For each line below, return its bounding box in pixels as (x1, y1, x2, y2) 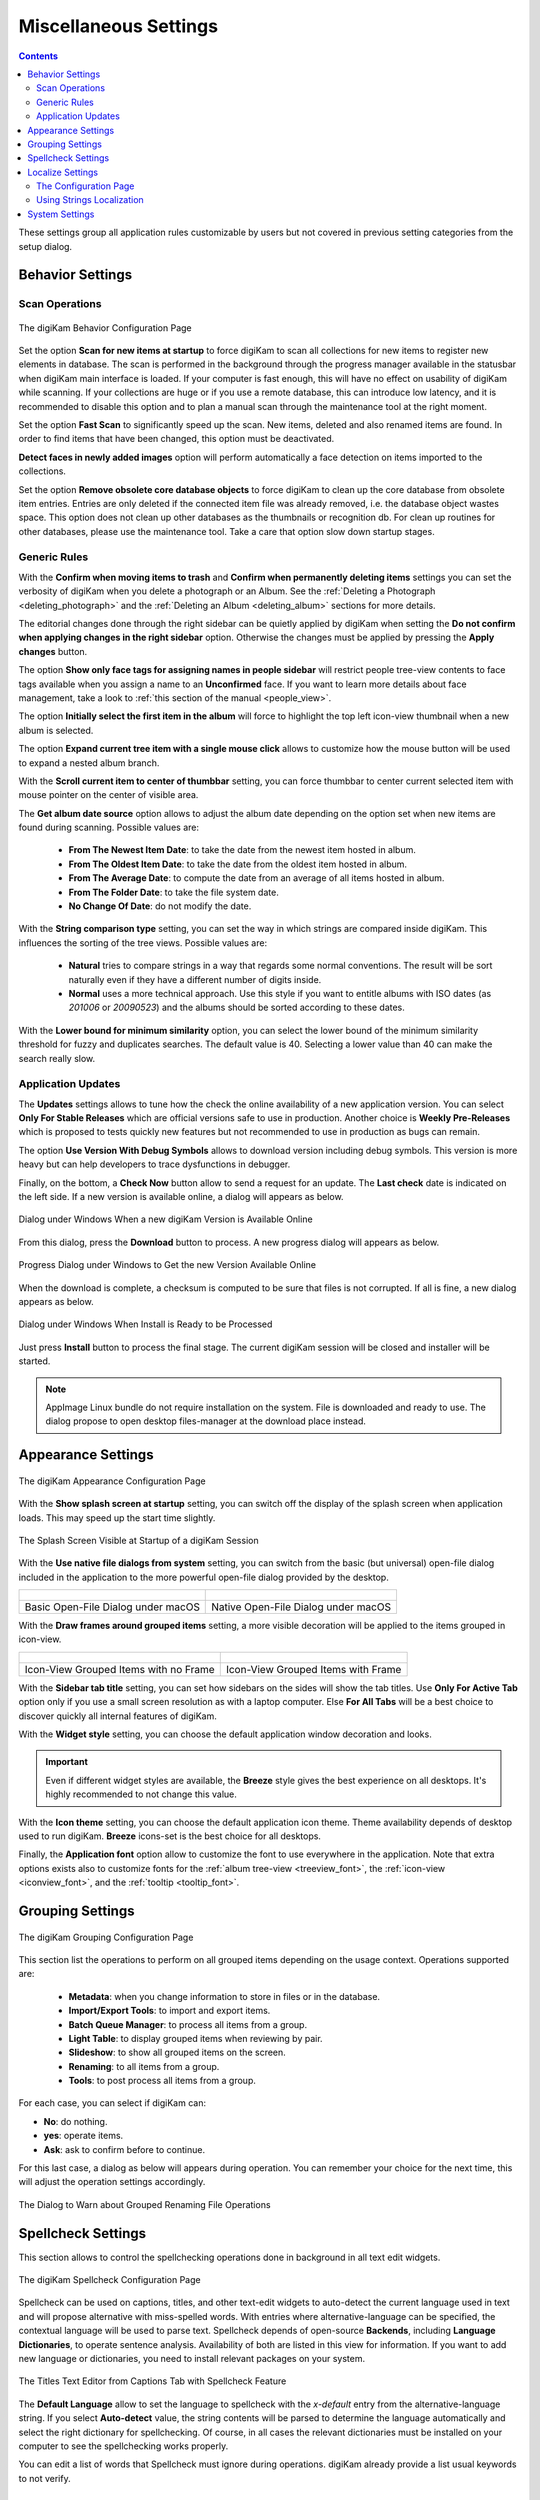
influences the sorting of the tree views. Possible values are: (18, 936, 268, 949)
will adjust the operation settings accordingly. (18, 2176, 206, 2188)
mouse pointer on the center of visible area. (18, 789, 199, 801)
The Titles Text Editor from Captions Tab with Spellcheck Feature (18, 2375, 287, 2387)
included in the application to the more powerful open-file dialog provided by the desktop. (18, 1571, 389, 1583)
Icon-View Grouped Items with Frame (225, 1662, 402, 1676)
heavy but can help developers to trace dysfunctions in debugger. (18, 1158, 291, 1170)
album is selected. (18, 724, 94, 736)
